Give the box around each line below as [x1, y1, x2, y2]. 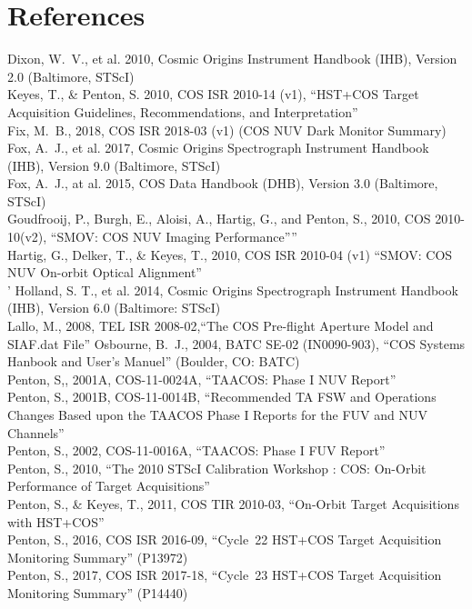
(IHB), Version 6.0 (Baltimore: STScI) [7, 298, 221, 317]
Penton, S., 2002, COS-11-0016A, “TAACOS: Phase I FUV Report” [7, 441, 386, 460]
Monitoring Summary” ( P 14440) [7, 583, 188, 602]
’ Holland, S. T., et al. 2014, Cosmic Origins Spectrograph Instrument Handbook [7, 280, 458, 299]
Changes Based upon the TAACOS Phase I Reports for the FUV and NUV [7, 405, 427, 424]
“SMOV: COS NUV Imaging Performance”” [50, 227, 297, 246]
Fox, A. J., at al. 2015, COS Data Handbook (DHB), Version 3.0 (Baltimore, [7, 174, 438, 193]
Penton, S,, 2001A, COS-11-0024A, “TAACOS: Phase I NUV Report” [7, 369, 397, 388]
